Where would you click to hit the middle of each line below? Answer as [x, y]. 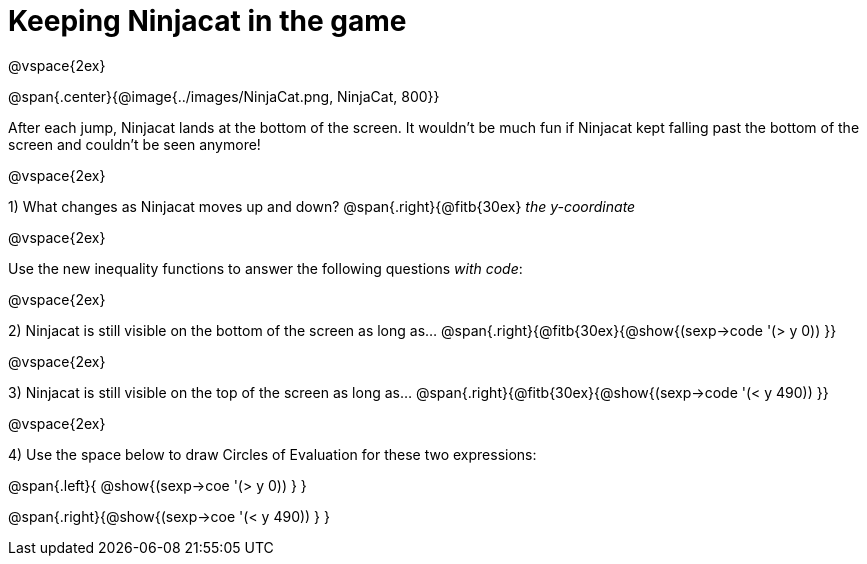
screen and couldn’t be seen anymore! [134, 144]
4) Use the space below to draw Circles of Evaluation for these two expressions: [272, 454]
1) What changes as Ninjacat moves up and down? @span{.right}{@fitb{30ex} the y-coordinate [322, 206]
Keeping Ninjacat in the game [207, 21]
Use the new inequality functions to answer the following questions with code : [265, 268]
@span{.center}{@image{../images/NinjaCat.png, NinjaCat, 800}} [224, 96]
